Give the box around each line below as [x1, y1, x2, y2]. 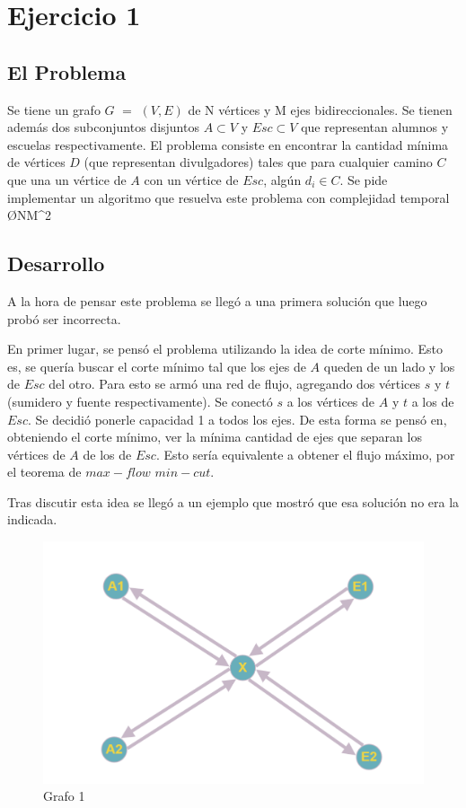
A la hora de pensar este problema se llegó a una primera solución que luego [7, 291, 427, 310]
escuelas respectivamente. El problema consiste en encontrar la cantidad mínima [7, 135, 449, 154]
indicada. [7, 510, 57, 529]
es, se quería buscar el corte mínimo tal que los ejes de [7, 356, 306, 375]
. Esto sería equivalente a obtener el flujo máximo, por [155, 444, 455, 463]
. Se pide [339, 170, 388, 189]
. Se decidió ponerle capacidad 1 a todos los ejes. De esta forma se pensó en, [27, 409, 447, 428]
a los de [411, 391, 454, 410]
